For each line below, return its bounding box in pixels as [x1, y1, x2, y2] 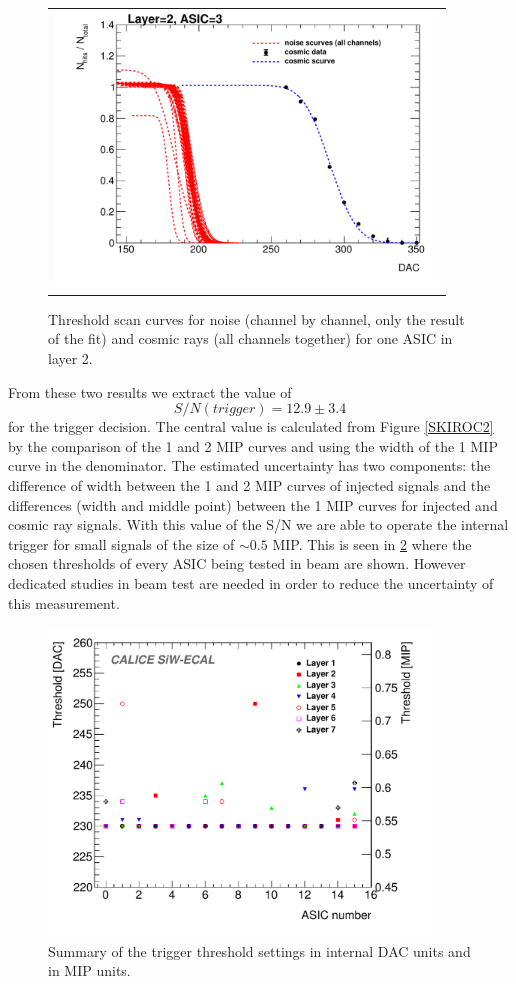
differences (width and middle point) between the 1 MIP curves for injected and [8, 494, 498, 515]
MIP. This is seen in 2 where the [272, 533, 472, 554]
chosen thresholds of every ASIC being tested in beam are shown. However [8, 553, 466, 574]
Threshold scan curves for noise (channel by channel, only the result [48, 308, 465, 329]
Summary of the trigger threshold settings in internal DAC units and [48, 940, 471, 961]
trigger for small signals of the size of [8, 533, 235, 554]
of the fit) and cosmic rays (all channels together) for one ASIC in [48, 328, 453, 349]
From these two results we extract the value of [8, 381, 292, 402]
